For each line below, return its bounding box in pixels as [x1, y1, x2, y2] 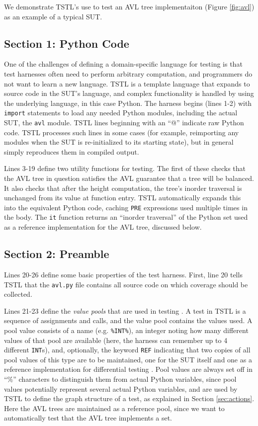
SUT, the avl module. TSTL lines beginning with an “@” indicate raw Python [4, 117, 244, 128]
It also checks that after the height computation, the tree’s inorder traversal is [4, 182, 242, 193]
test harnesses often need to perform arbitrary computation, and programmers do [4, 68, 253, 79]
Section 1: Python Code [4, 35, 129, 51]
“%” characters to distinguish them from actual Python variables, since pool [4, 374, 237, 384]
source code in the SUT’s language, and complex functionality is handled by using [4, 88, 254, 98]
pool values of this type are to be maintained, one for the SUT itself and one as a [4, 354, 252, 364]
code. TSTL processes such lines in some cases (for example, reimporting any [4, 127, 239, 137]
